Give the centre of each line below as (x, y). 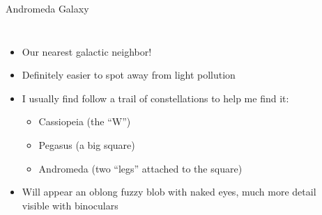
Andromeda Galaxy (47, 8)
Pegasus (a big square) (87, 144)
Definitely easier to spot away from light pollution (129, 75)
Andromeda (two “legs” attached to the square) (140, 168)
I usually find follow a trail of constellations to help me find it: (155, 98)
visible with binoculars (70, 205)
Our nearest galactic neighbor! (87, 51)
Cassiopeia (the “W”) (85, 121)
